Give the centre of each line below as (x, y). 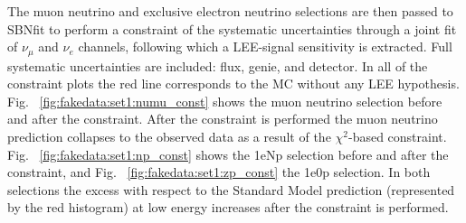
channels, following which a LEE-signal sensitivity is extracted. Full (265, 46)
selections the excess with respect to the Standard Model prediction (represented (231, 189)
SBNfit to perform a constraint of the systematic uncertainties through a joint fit (232, 28)
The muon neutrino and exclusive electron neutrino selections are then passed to (230, 11)
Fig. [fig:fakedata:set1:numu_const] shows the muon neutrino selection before (225, 101)
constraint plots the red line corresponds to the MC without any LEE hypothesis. (233, 84)
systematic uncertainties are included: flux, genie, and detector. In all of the (218, 65)
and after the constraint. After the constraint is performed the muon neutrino (223, 119)
